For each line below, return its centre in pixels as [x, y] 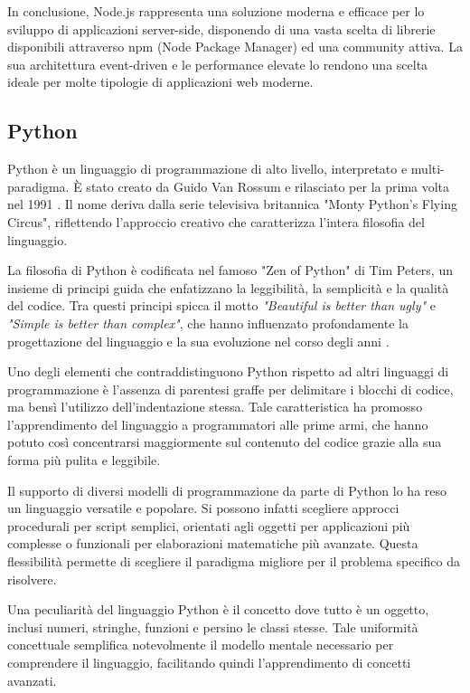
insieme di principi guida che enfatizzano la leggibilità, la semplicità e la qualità [228, 287]
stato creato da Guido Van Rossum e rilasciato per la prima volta [268, 186]
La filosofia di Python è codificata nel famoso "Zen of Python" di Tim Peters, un [230, 270]
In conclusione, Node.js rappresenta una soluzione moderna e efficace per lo [216, 11]
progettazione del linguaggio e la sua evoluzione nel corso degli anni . [198, 341]
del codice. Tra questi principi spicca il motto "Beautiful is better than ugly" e [221, 305]
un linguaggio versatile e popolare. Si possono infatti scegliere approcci [203, 508]
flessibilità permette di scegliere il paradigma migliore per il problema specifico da [234, 561]
